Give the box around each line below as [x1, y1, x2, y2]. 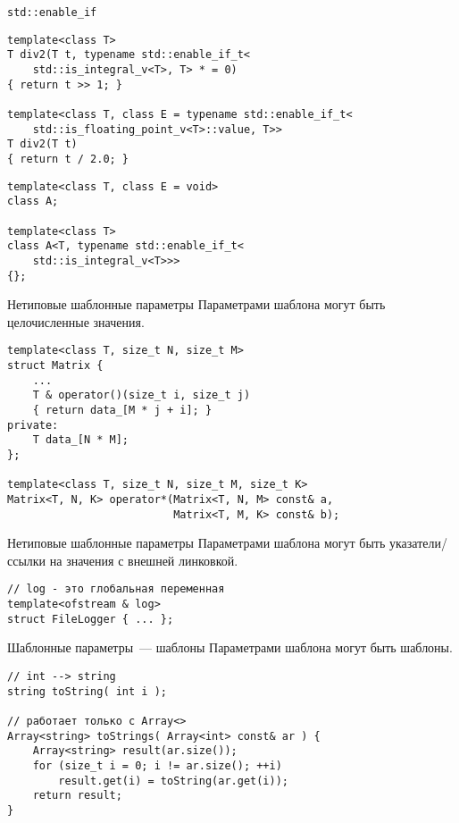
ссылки [7, 550, 46, 569]
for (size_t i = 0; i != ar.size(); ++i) [32, 759, 282, 772]
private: [7, 418, 59, 432]
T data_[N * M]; [32, 433, 129, 447]
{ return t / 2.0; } [7, 152, 129, 165]
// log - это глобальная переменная [7, 583, 225, 596]
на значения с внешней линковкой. [49, 550, 238, 569]
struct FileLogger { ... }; [7, 612, 174, 626]
